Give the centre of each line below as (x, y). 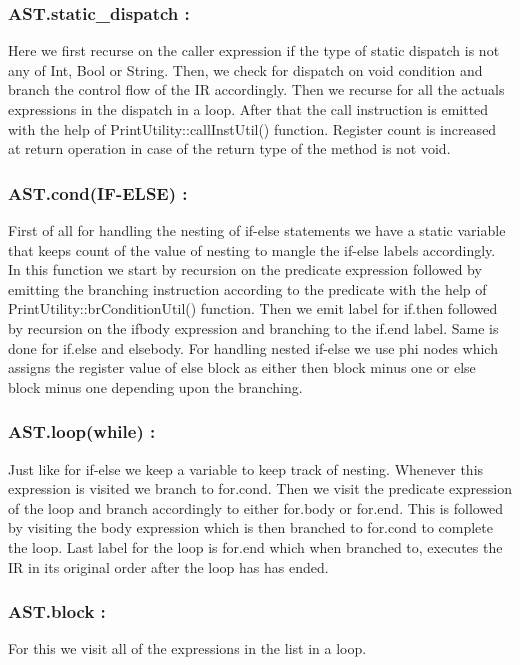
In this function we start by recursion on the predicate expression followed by (245, 269)
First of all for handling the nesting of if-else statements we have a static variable (257, 230)
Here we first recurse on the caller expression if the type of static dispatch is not (254, 50)
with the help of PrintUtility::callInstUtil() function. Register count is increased (252, 128)
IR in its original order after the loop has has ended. (168, 566)
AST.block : (57, 611)
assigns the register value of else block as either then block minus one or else (242, 367)
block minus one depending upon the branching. (155, 386)
